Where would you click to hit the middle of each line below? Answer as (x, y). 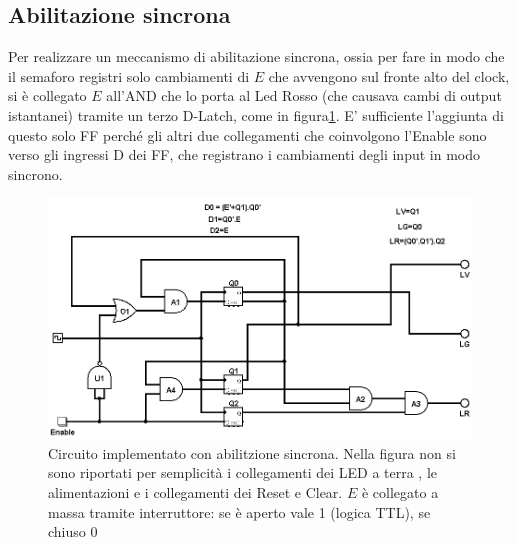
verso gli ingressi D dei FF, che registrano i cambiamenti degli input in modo (244, 154)
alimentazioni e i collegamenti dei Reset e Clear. (195, 492)
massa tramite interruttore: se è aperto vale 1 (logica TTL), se (239, 511)
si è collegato (47, 95)
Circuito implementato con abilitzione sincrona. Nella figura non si (252, 452)
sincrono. (35, 173)
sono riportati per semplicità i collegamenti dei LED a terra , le (243, 472)
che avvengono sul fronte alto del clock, (389, 75)
